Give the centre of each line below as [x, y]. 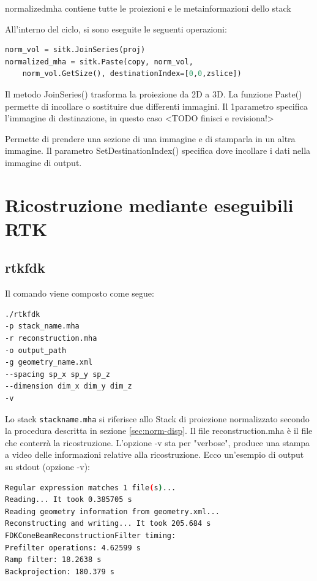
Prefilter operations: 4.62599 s [73, 548]
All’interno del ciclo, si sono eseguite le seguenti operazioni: [116, 28]
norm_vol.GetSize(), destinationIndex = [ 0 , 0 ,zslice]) [132, 74]
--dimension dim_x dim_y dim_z [69, 386]
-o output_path [36, 350]
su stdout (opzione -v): [47, 467]
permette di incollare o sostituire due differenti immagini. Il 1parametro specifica [156, 106]
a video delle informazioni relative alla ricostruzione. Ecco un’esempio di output [155, 454]
